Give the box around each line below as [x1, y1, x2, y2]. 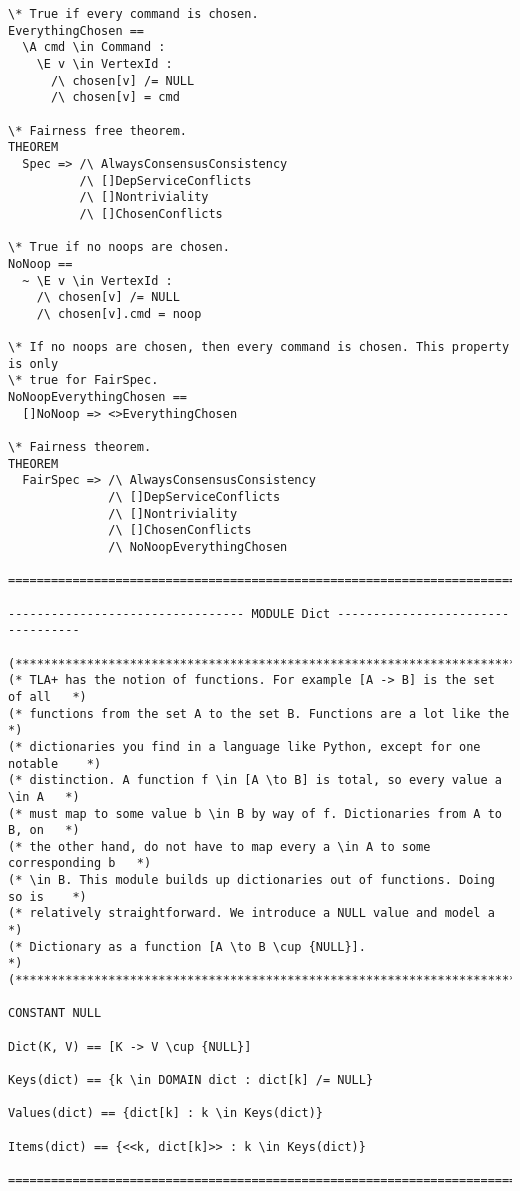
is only [8, 356, 59, 371]
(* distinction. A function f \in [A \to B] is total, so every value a [8, 773, 502, 788]
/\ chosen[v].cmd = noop [36, 306, 202, 321]
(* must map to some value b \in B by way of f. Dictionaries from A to [8, 806, 502, 821]
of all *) [8, 689, 87, 704]
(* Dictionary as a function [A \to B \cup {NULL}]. [8, 939, 366, 954]
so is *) [8, 889, 87, 904]
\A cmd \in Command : [22, 40, 166, 55]
